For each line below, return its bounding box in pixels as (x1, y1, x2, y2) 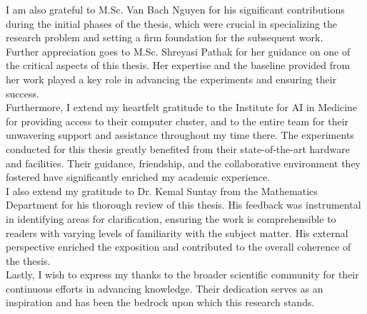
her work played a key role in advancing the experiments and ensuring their (6, 71, 337, 86)
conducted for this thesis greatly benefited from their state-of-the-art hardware (6, 141, 351, 156)
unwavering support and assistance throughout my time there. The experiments (6, 127, 354, 142)
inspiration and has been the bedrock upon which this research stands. (6, 295, 315, 310)
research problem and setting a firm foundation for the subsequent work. (6, 30, 323, 45)
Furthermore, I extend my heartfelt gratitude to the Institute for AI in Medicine (6, 100, 358, 115)
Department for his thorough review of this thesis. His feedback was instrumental (6, 197, 361, 212)
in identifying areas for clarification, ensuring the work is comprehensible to (6, 211, 336, 226)
